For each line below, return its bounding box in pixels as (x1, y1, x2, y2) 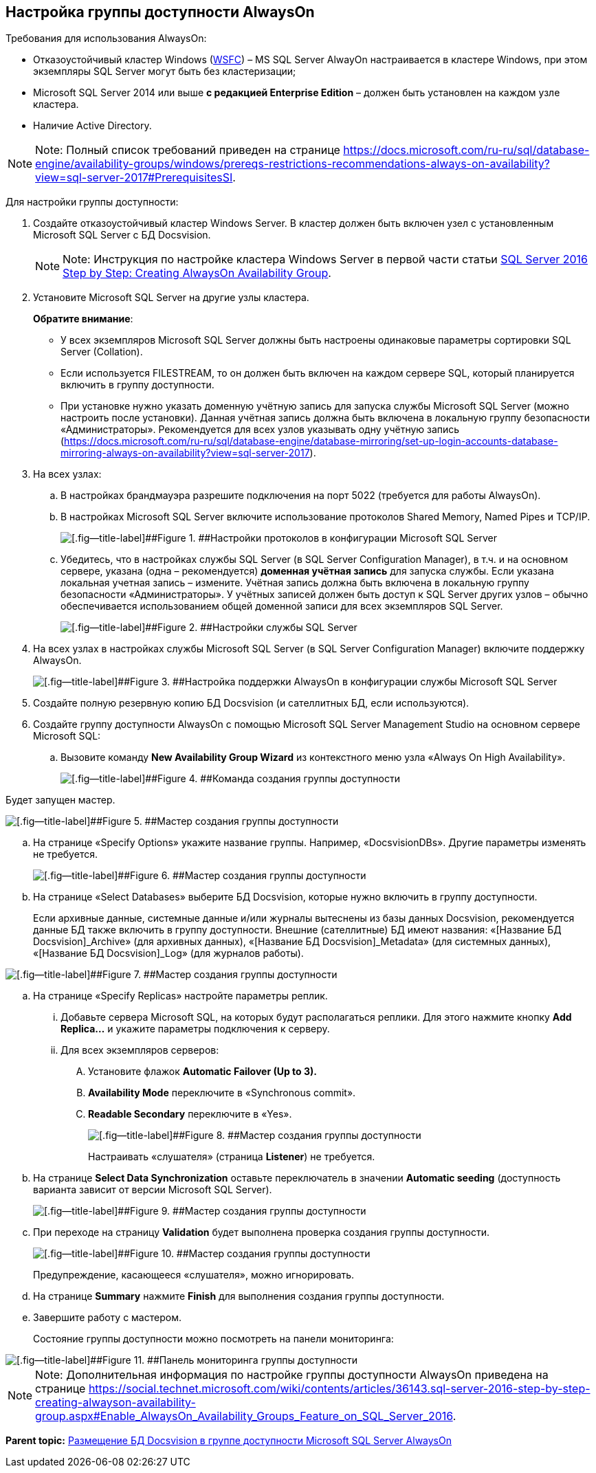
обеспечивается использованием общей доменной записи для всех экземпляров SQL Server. (60, 600, 503, 612)
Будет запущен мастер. (5, 794, 115, 806)
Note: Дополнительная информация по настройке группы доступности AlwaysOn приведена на (35, 1368, 549, 1382)
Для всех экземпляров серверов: (60, 1044, 219, 1056)
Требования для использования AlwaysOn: (5, 32, 207, 45)
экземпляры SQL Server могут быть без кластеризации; (33, 65, 296, 78)
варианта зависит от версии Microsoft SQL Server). (33, 1184, 272, 1196)
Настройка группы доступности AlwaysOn (5, 3, 315, 21)
